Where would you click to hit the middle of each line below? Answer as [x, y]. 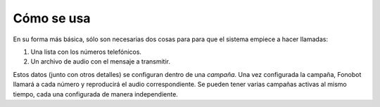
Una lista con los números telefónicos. [86, 52]
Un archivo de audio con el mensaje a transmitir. [100, 62]
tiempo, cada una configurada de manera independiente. [96, 94]
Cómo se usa [52, 18]
